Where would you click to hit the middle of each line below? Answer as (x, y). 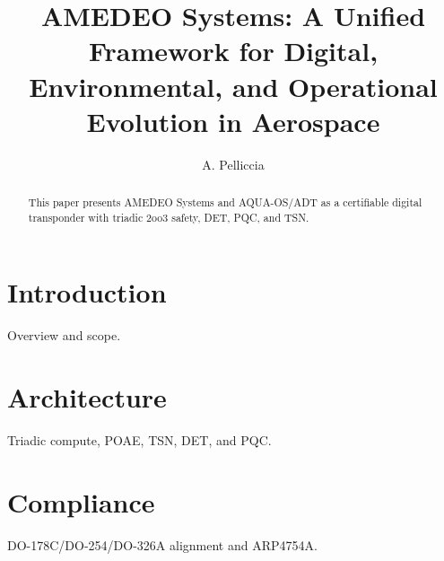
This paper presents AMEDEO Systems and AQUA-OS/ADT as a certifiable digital (225, 202)
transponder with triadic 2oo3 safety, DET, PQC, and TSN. (169, 217)
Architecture (87, 397)
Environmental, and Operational (233, 86)
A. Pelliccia (233, 164)
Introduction (87, 292)
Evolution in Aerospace (233, 121)
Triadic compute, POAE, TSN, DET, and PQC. (139, 440)
